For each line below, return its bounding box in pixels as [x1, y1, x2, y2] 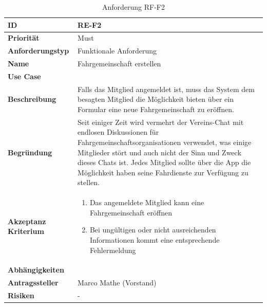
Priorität [8, 32, 40, 43]
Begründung [8, 147, 52, 157]
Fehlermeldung [89, 244, 136, 255]
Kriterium [8, 226, 44, 237]
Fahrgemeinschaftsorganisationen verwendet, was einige [78, 137, 252, 148]
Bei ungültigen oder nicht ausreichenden [89, 224, 216, 235]
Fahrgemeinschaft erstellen [78, 58, 161, 69]
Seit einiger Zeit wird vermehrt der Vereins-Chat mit [78, 116, 244, 127]
